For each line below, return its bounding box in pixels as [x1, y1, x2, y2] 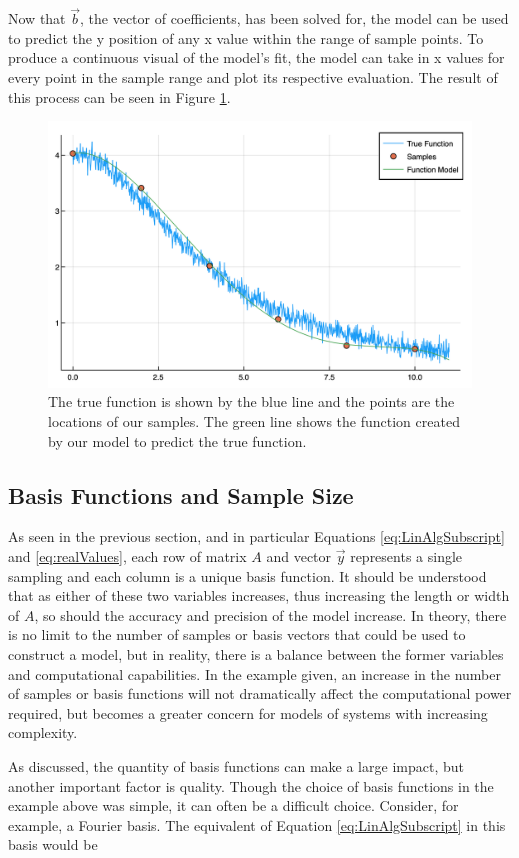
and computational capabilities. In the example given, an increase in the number [8, 663, 501, 684]
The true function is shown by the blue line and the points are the [48, 391, 455, 412]
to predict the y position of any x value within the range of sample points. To [8, 27, 484, 48]
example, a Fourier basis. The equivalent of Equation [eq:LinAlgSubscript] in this [8, 814, 506, 835]
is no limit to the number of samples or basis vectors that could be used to [8, 624, 466, 645]
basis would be [8, 834, 98, 855]
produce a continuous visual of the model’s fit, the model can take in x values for [8, 47, 505, 68]
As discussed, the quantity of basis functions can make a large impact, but [8, 755, 464, 776]
